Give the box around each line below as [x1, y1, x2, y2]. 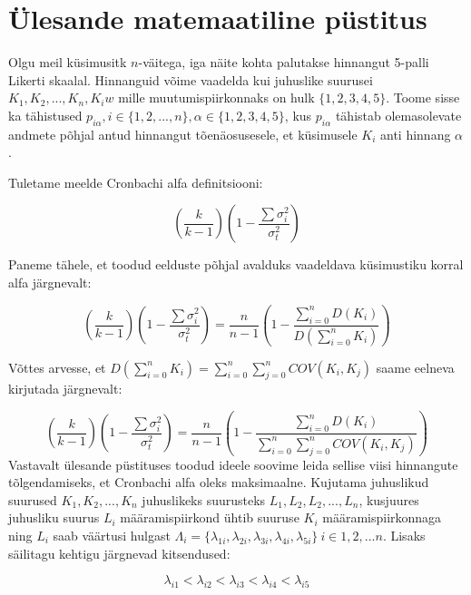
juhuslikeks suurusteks [142, 490, 266, 509]
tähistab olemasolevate [335, 105, 462, 124]
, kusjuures [358, 490, 419, 509]
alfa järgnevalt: [8, 273, 92, 292]
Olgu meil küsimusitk [8, 53, 127, 72]
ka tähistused [8, 105, 83, 124]
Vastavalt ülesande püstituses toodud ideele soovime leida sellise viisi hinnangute [8, 454, 458, 473]
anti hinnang [380, 124, 451, 143]
